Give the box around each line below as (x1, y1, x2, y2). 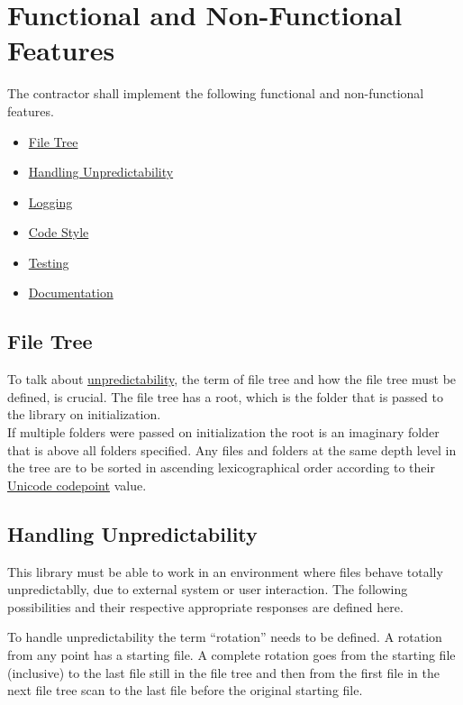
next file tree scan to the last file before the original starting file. (7, 681, 363, 700)
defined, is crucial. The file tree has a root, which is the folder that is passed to (7, 387, 443, 406)
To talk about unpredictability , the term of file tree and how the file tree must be (7, 370, 457, 389)
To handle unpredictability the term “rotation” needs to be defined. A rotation (7, 627, 442, 646)
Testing (28, 252, 69, 271)
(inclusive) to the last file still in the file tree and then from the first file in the (7, 663, 440, 682)
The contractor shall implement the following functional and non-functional (7, 84, 424, 103)
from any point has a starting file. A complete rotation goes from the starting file (7, 645, 456, 664)
